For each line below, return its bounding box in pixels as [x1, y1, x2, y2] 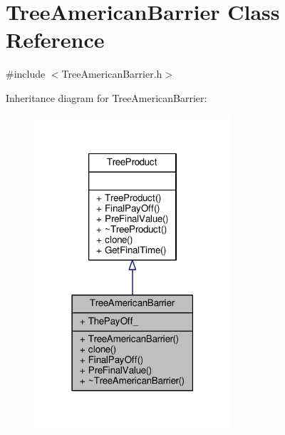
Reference [6, 25, 105, 54]
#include [6, 66, 46, 81]
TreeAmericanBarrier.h [61, 66, 162, 81]
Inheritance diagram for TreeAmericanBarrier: [6, 90, 207, 105]
